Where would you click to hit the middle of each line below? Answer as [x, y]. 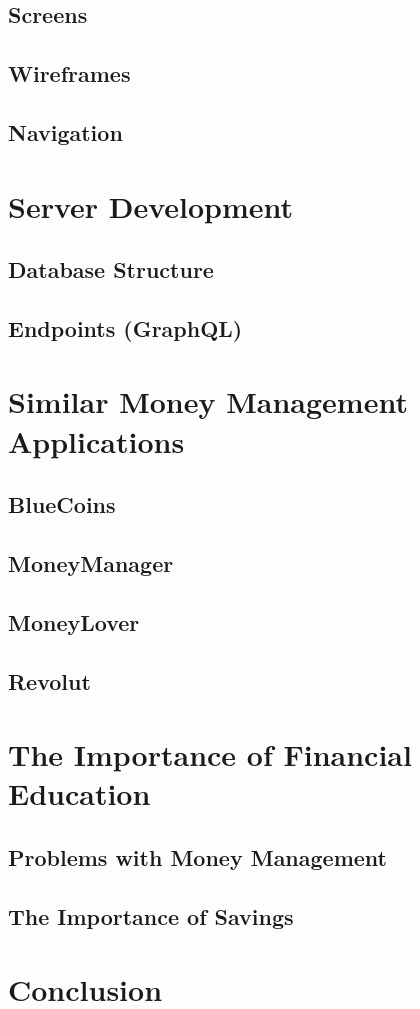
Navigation [65, 131]
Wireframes [69, 73]
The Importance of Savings [151, 915]
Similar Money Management [208, 401]
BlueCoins [62, 504]
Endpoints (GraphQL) [125, 327]
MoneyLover [74, 621]
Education [79, 793]
